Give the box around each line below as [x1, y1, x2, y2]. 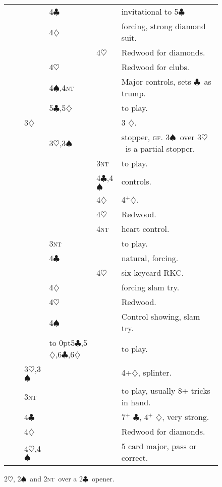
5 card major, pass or [121, 440, 197, 452]
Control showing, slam [121, 311, 200, 322]
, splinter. [138, 367, 172, 378]
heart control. [121, 223, 170, 234]
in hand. [121, 396, 151, 408]
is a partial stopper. [125, 143, 195, 154]
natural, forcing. [121, 252, 179, 264]
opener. [91, 473, 115, 483]
